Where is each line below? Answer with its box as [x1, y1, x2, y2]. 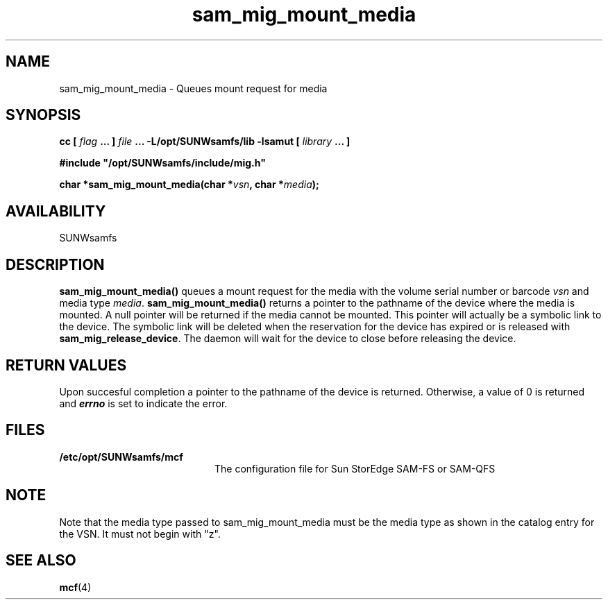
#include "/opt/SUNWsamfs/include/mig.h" [59, 157, 266, 169]
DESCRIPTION [6, 255, 105, 273]
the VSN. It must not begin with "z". [59, 527, 221, 540]
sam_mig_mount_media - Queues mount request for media [59, 82, 328, 94]
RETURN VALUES [6, 356, 127, 374]
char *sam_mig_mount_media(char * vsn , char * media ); [59, 178, 319, 191]
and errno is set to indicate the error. [59, 397, 228, 409]
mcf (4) [59, 581, 92, 593]
